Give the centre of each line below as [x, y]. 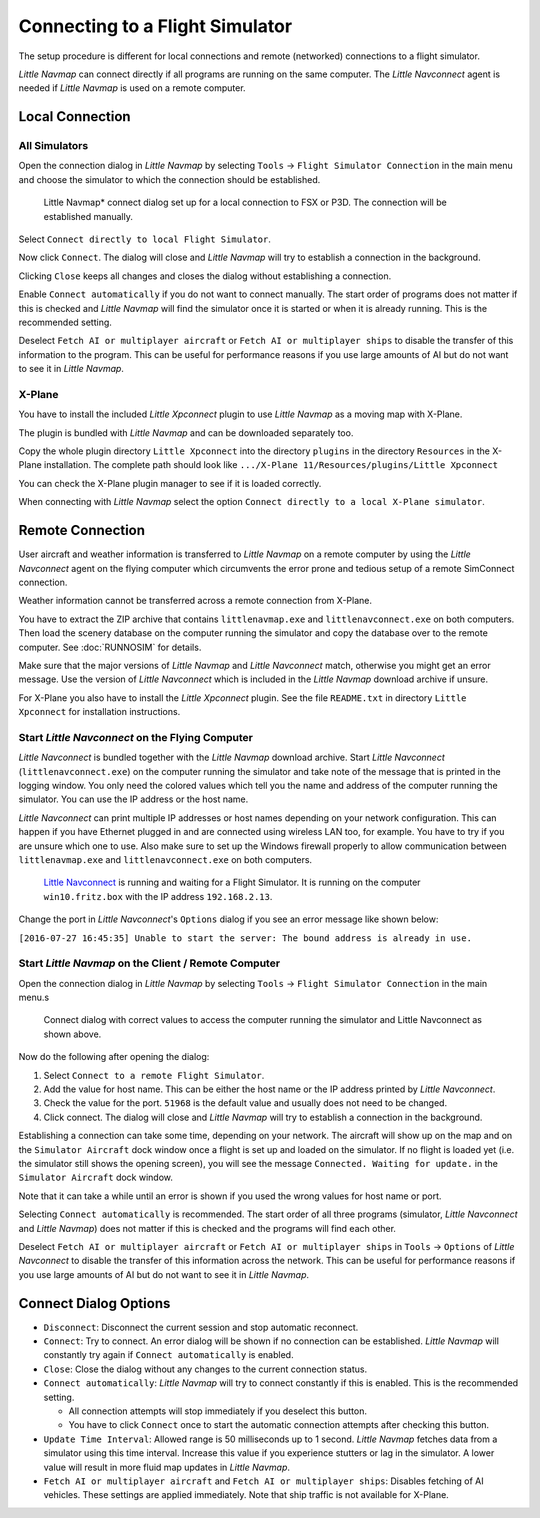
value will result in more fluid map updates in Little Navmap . [166, 1467]
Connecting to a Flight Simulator [155, 26]
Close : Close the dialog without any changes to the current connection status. [205, 1369]
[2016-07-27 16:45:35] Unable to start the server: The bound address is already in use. [245, 938]
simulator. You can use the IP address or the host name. [133, 799]
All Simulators [53, 146]
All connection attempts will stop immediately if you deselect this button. [217, 1411]
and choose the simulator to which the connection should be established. [169, 179]
